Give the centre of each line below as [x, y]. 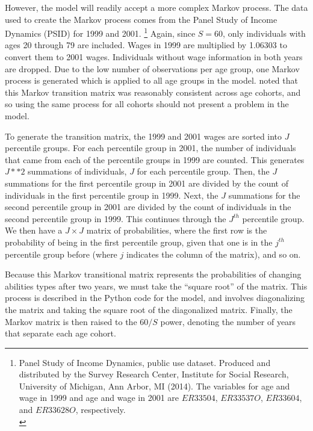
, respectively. [101, 410]
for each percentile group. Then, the [203, 171]
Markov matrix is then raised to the [71, 321]
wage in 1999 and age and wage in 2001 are [99, 398]
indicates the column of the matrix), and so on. [213, 254]
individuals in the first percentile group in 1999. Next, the [112, 195]
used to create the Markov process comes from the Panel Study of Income [141, 19]
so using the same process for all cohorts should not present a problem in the [147, 104]
